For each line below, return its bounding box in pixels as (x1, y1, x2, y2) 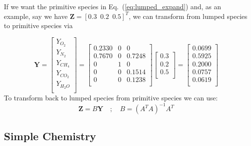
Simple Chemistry (4, 128, 96, 143)
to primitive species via (4, 20, 73, 31)
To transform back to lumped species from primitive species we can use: (4, 93, 218, 103)
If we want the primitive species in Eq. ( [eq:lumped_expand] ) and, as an (4, 1, 221, 11)
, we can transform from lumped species (129, 11, 248, 21)
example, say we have (4, 11, 68, 21)
